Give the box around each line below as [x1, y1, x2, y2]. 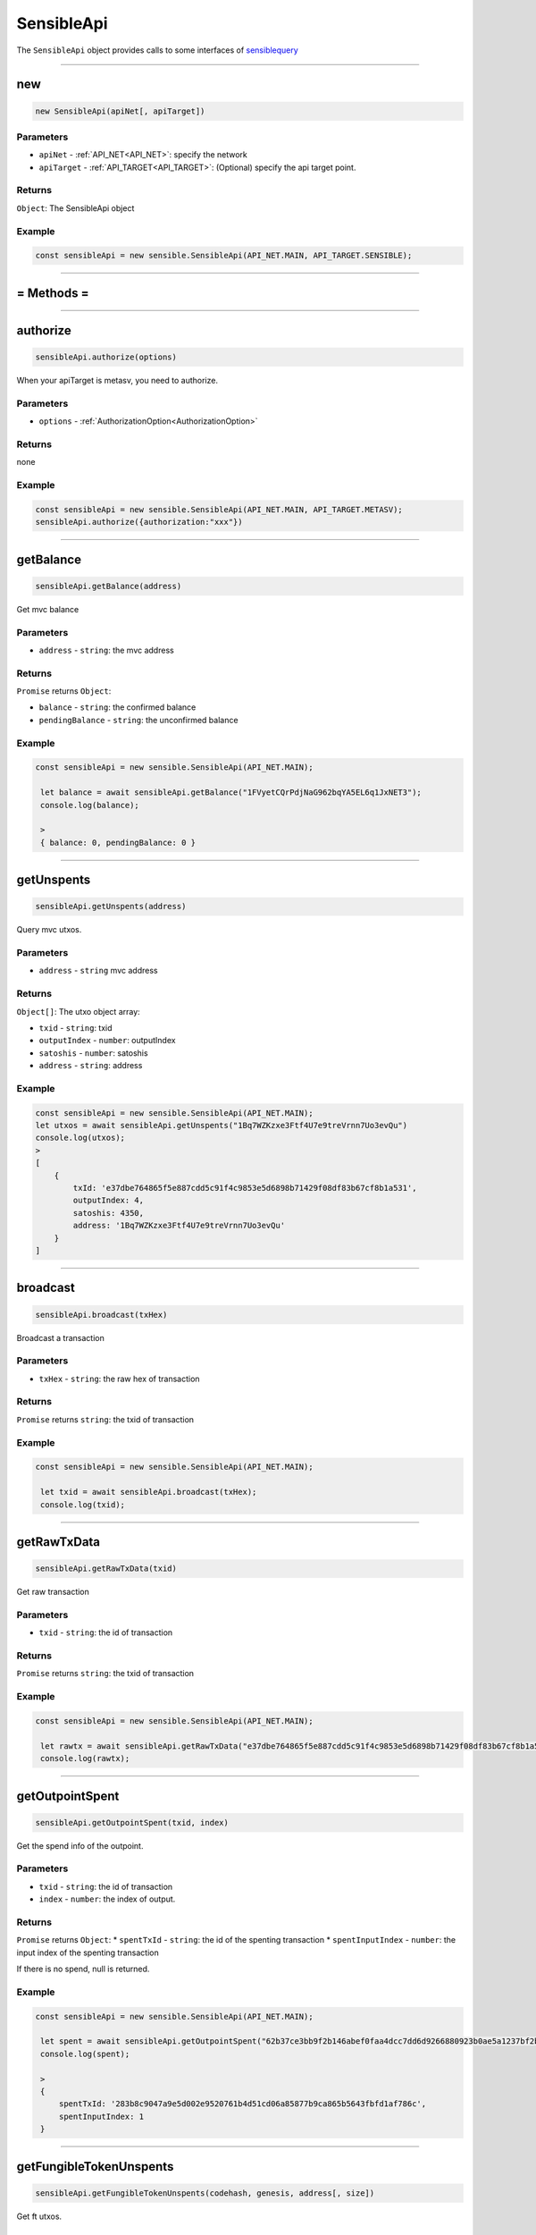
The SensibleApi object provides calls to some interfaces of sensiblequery [16, 45, 298, 55]
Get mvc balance [16, 603, 80, 614]
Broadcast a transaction [16, 1332, 105, 1343]
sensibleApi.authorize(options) [35, 351, 178, 362]
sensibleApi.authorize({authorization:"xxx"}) [35, 517, 243, 527]
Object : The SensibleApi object [16, 202, 135, 214]
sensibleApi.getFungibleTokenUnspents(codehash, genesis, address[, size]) [35, 2188, 375, 2198]
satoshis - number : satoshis [38, 1047, 148, 1058]
